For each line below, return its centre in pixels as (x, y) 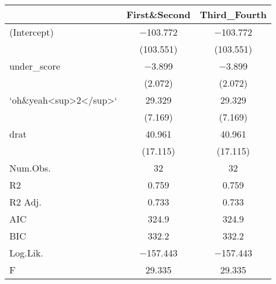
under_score (35, 66)
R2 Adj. (25, 202)
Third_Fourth (233, 14)
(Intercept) (32, 32)
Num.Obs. (30, 168)
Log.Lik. (26, 253)
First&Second (158, 14)
